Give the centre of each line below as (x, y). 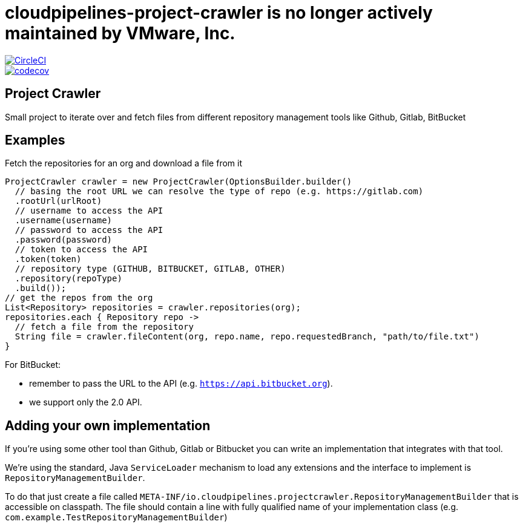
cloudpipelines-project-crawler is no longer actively (219, 13)
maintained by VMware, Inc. (120, 33)
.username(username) (64, 221)
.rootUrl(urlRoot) (58, 201)
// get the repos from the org (79, 298)
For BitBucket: (33, 365)
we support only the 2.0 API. (86, 402)
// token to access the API (81, 250)
